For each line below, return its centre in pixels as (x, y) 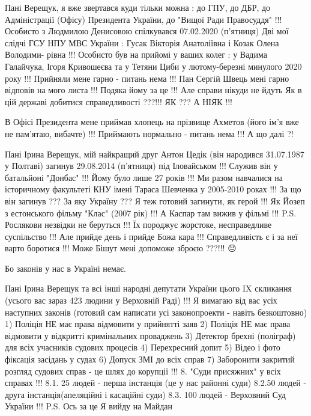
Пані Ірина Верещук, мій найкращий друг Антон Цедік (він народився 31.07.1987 (155, 154)
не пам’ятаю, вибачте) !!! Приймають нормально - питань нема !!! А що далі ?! (149, 133)
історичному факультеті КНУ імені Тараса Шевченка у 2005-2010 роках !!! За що (153, 189)
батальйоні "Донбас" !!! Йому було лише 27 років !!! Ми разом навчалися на (144, 177)
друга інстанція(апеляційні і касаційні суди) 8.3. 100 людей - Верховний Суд (145, 394)
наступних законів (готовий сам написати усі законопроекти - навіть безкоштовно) (156, 312)
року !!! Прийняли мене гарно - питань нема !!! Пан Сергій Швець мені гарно (147, 78)
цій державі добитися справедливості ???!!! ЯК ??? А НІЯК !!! (119, 101)
